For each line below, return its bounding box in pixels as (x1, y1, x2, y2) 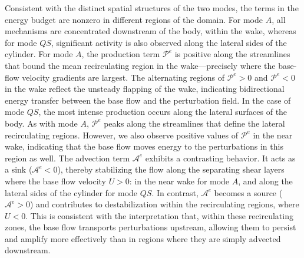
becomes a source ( (214, 186, 283, 199)
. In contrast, (151, 186, 199, 199)
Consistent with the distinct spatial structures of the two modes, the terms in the (5, 2, 299, 14)
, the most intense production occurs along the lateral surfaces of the (38, 105, 288, 118)
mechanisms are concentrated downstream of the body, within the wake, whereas (5, 25, 296, 37)
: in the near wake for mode (129, 174, 230, 187)
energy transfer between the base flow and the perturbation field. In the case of (5, 94, 291, 106)
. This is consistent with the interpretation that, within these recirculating (25, 209, 293, 221)
